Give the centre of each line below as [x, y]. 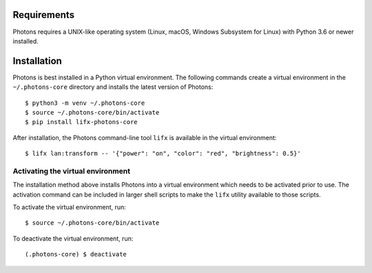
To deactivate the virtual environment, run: [73, 239]
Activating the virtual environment [72, 171]
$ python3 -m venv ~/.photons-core [85, 103]
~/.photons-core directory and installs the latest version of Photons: [113, 87]
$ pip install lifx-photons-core [81, 122]
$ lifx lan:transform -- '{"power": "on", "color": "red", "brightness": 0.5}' [163, 154]
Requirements [44, 15]
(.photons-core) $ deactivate [76, 254]
